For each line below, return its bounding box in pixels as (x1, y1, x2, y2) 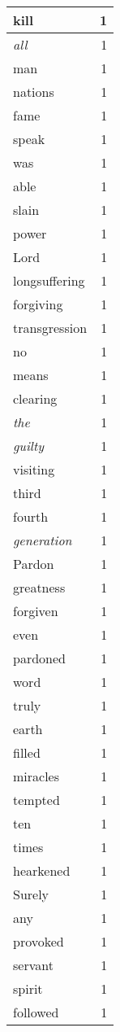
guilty (13, 436, 45, 455)
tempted (13, 790, 60, 809)
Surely (13, 885, 49, 903)
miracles (13, 767, 60, 785)
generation (13, 531, 72, 549)
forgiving (13, 295, 63, 313)
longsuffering (13, 271, 85, 290)
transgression (13, 318, 88, 337)
